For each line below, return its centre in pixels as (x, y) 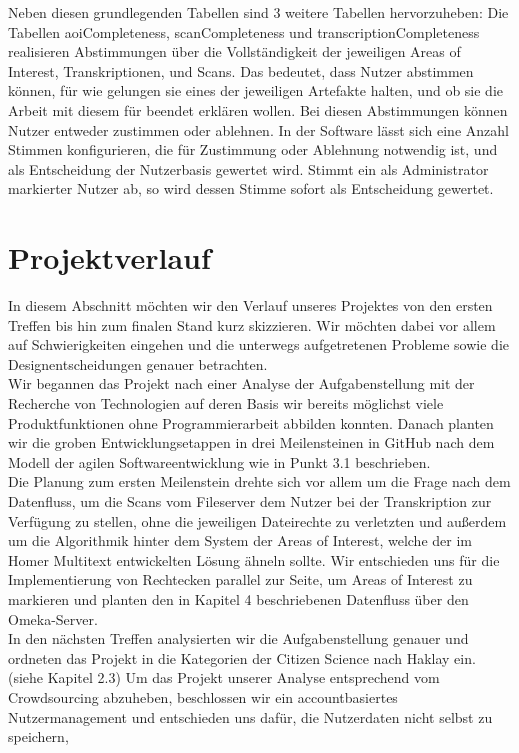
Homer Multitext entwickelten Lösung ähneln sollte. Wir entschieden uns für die (254, 559)
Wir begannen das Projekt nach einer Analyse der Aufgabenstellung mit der (241, 383)
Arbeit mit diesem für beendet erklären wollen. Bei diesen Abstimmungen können (258, 109)
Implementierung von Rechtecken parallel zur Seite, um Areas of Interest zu (240, 579)
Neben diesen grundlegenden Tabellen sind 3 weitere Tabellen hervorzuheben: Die (258, 12)
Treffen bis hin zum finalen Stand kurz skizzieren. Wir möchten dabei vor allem (252, 324)
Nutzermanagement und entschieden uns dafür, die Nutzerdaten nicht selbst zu (250, 716)
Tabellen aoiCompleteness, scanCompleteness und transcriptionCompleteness (244, 31)
